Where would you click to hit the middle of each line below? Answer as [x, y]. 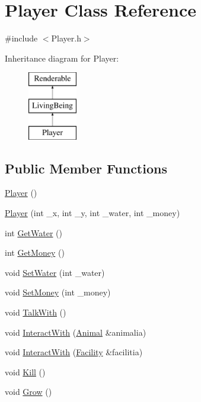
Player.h [66, 38]
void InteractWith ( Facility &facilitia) [74, 352]
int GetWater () [34, 232]
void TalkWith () [36, 312]
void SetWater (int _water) [55, 272]
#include [21, 38]
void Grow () [28, 392]
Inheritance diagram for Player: [62, 58]
